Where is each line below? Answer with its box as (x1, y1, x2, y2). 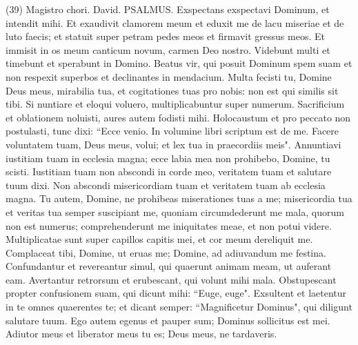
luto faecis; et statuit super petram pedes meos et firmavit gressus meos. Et (6, 29, 325, 43)
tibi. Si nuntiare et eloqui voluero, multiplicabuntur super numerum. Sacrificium (6, 97, 345, 111)
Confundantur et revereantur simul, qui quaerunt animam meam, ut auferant (6, 259, 332, 273)
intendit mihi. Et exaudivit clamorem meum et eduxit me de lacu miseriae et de (6, 15, 344, 30)
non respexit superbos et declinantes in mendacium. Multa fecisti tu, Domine (6, 69, 332, 83)
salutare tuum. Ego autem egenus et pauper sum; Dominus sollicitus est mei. (6, 313, 330, 327)
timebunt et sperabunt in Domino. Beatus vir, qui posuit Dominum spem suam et (6, 56, 352, 70)
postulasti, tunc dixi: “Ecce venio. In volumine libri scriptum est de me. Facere (6, 124, 339, 138)
